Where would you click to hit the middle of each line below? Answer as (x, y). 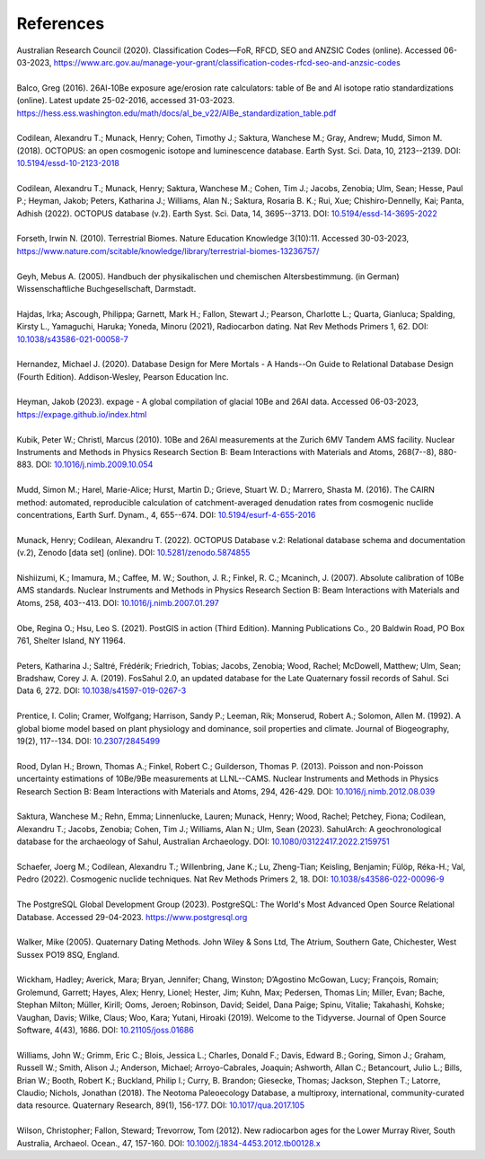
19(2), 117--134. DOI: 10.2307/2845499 (88, 742)
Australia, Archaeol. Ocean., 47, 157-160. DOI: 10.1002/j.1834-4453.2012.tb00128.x (168, 1143)
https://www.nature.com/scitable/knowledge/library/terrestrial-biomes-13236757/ (168, 250)
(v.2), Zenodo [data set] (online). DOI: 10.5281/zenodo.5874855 (133, 553)
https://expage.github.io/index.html (82, 414)
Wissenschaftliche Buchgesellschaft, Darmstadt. (106, 288)
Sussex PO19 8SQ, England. (68, 954)
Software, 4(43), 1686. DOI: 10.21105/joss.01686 (106, 1030)
